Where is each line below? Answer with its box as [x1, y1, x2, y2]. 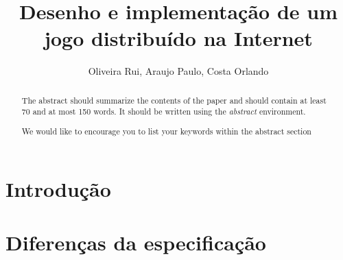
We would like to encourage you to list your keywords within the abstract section [21, 125, 311, 137]
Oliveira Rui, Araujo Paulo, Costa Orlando [88, 64, 269, 78]
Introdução [5, 174, 111, 202]
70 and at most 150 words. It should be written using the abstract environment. [21, 106, 306, 117]
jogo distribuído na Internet [44, 24, 313, 52]
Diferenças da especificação [5, 228, 266, 256]
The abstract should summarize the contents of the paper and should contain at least [21, 94, 327, 106]
